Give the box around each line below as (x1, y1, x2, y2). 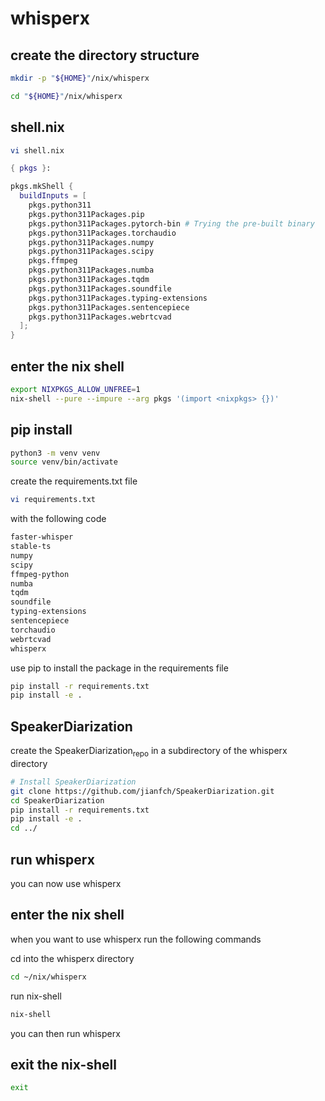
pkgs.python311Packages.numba (28, 265, 155, 276)
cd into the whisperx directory (10, 952, 135, 964)
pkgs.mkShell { (10, 182, 74, 192)
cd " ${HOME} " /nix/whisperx (10, 91, 123, 101)
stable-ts (10, 542, 52, 552)
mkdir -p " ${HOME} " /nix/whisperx (10, 73, 150, 83)
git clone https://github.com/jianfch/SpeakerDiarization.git (10, 786, 275, 796)
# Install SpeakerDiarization (10, 777, 137, 787)
